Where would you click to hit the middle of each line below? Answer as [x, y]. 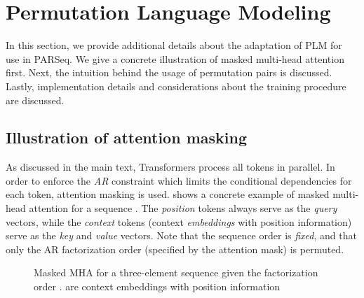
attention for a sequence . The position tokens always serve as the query [183, 208]
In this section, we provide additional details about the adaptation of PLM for [174, 45]
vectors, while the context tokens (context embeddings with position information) [179, 221]
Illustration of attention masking [126, 137]
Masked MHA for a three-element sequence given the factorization [176, 272]
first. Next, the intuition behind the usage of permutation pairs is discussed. [169, 72]
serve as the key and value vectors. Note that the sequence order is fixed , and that [181, 235]
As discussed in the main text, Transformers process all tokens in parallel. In [170, 167]
